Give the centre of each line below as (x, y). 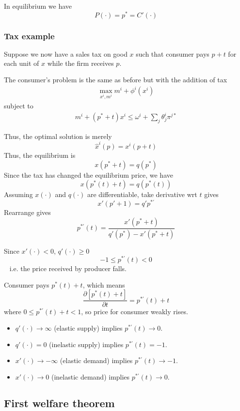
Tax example (29, 36)
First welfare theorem (59, 403)
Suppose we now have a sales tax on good (66, 53)
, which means (104, 284)
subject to (19, 105)
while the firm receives (80, 63)
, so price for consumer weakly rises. (135, 312)
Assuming (18, 194)
